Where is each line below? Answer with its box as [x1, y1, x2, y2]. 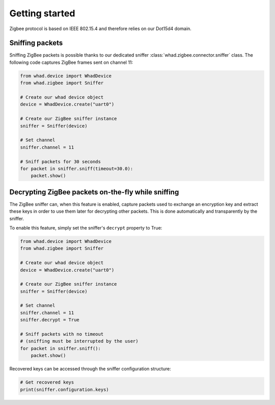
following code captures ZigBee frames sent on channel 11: [9, 59, 133, 65]
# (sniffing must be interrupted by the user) [20, 338, 139, 344]
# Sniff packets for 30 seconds [20, 159, 101, 164]
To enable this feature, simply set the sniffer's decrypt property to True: [9, 224, 162, 231]
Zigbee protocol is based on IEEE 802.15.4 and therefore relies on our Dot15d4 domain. [9, 26, 192, 32]
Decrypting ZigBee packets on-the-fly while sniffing [9, 188, 179, 196]
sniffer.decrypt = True [20, 317, 80, 323]
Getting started [9, 8, 75, 19]
